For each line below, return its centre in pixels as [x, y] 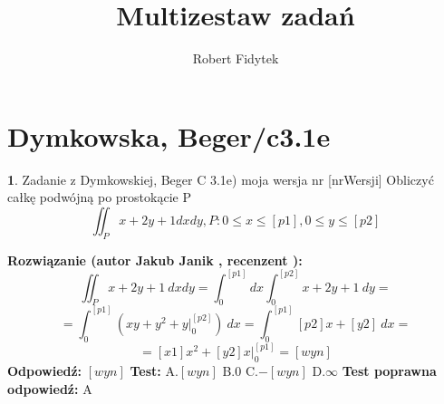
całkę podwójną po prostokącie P [99, 197]
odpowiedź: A [50, 388]
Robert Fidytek [236, 58]
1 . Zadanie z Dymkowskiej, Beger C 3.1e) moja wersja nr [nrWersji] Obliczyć [221, 179]
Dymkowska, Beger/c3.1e [169, 135]
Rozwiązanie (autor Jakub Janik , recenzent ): [155, 260]
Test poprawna [389, 370]
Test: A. [154, 370]
